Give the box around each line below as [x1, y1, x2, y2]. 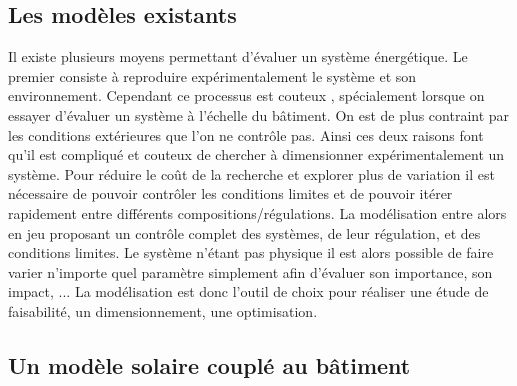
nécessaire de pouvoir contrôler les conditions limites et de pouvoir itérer [8, 183, 453, 204]
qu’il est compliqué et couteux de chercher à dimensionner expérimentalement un [8, 144, 505, 165]
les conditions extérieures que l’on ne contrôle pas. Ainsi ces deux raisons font [8, 124, 484, 145]
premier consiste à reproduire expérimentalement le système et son [8, 65, 417, 86]
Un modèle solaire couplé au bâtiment [8, 349, 411, 380]
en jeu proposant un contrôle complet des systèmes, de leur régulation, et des [8, 222, 481, 243]
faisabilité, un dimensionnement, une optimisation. [8, 300, 318, 321]
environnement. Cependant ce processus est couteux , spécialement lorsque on [8, 85, 485, 106]
